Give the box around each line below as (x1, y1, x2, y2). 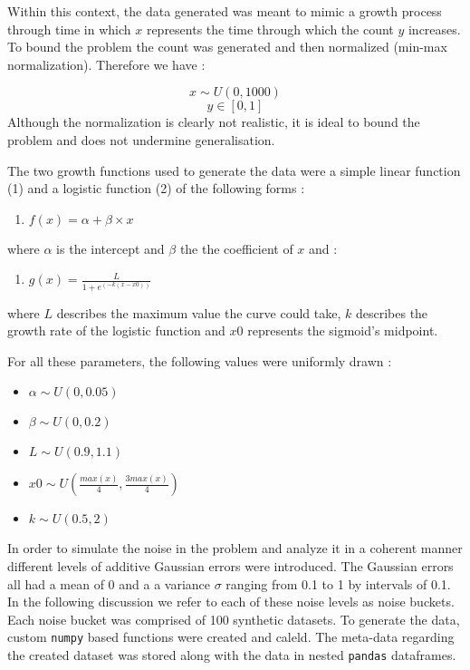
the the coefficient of (179, 238, 293, 257)
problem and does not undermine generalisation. (7, 130, 275, 149)
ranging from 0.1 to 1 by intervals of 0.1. (225, 574, 451, 593)
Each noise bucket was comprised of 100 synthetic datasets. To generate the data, (7, 609, 460, 628)
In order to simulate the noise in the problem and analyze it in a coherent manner (7, 539, 463, 558)
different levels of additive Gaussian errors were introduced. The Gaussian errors (7, 557, 454, 576)
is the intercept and (56, 238, 165, 257)
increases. (408, 19, 461, 38)
